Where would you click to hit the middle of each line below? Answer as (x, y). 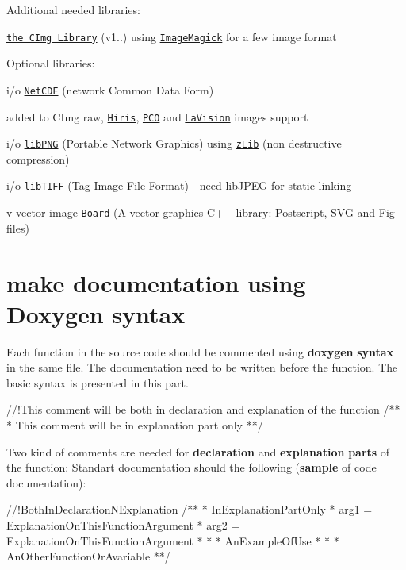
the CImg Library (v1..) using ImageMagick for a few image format (172, 36)
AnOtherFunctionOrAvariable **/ (88, 556)
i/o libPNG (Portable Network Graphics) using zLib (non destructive (174, 143)
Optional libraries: (51, 63)
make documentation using (156, 282)
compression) (38, 158)
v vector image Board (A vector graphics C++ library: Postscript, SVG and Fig (201, 212)
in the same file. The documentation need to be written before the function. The (202, 367)
